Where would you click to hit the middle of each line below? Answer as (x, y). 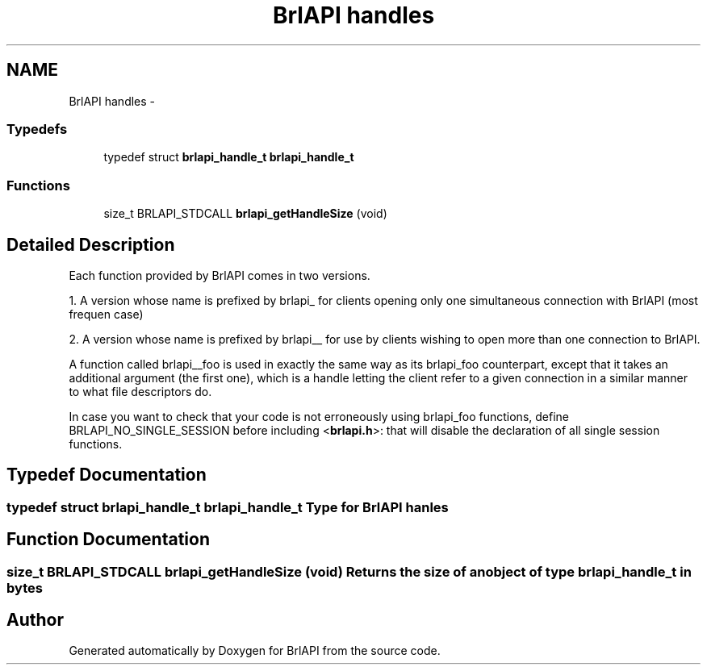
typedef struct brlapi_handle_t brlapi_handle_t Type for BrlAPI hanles (228, 507)
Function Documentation (108, 540)
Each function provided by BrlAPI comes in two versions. (220, 275)
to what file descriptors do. (140, 391)
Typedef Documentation (107, 475)
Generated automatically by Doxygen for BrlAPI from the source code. (255, 651)
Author (35, 620)
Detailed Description (91, 244)
